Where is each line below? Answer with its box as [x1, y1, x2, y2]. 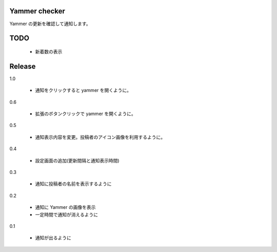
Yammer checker [9, 7, 65, 15]
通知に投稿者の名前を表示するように [35, 181, 112, 187]
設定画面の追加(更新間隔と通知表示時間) [35, 157, 120, 164]
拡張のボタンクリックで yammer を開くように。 [35, 111, 136, 117]
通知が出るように [35, 235, 71, 241]
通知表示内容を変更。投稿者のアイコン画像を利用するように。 [35, 134, 166, 140]
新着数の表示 [35, 48, 63, 55]
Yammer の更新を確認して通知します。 [9, 21, 91, 27]
